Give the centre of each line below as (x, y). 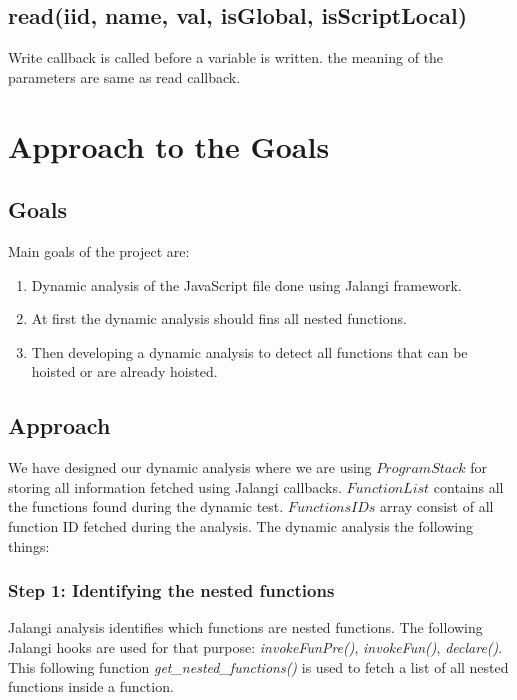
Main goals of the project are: (99, 250)
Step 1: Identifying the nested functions (171, 590)
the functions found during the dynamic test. (146, 506)
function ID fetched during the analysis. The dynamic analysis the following (240, 525)
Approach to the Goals (169, 145)
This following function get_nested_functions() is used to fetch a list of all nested (258, 666)
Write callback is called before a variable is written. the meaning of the (226, 57)
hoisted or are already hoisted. (124, 371)
